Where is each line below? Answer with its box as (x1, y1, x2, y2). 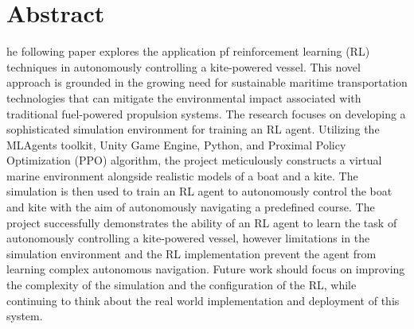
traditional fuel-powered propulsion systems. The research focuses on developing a (6, 105, 406, 122)
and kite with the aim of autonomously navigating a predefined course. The (6, 199, 375, 215)
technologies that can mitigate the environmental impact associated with (6, 89, 361, 106)
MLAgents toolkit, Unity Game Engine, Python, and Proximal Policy (6, 136, 346, 153)
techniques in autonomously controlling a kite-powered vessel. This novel (6, 58, 361, 75)
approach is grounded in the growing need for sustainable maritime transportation (6, 74, 408, 91)
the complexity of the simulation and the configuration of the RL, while (6, 277, 357, 293)
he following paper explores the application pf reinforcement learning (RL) (6, 43, 370, 60)
